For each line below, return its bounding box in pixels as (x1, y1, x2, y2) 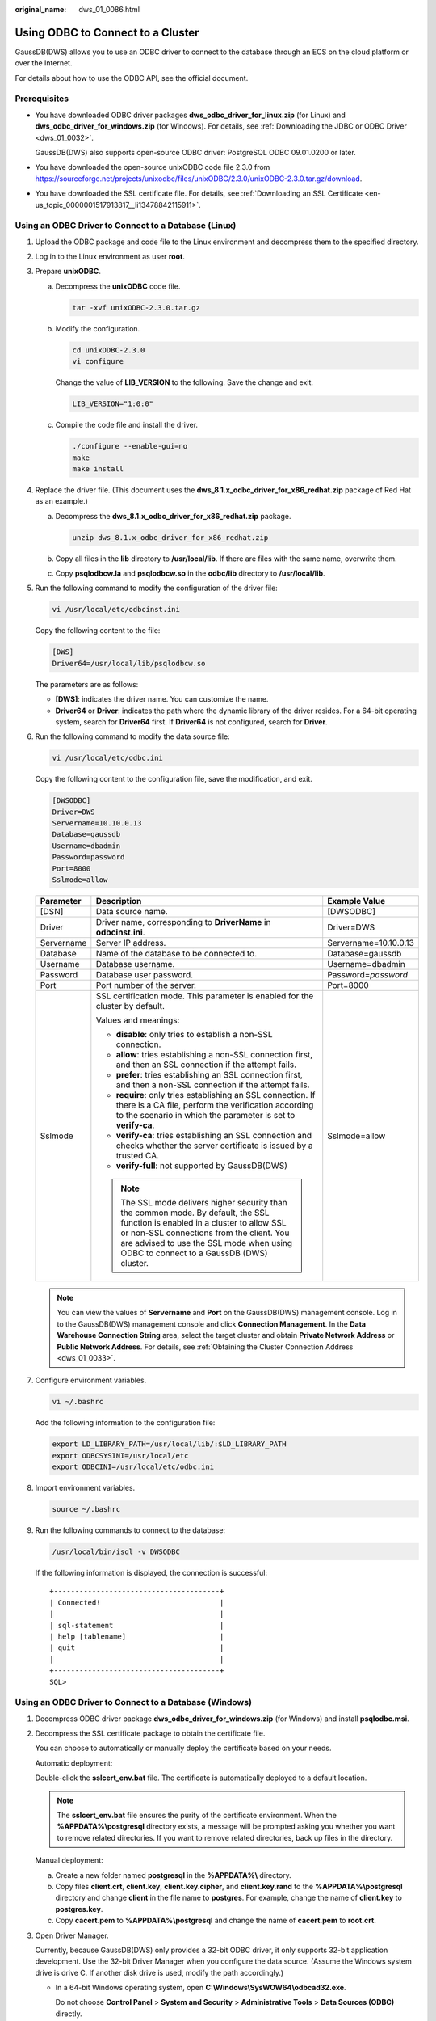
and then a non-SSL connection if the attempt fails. (115, 1079, 310, 1091)
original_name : (15, 5, 67, 14)
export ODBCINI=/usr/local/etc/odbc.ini (52, 1462, 214, 1471)
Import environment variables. (35, 1483, 136, 1493)
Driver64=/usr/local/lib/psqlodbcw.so (52, 659, 206, 668)
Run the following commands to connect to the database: (35, 1525, 226, 1535)
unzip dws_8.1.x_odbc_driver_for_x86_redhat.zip (72, 533, 269, 542)
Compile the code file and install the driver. (55, 420, 198, 430)
